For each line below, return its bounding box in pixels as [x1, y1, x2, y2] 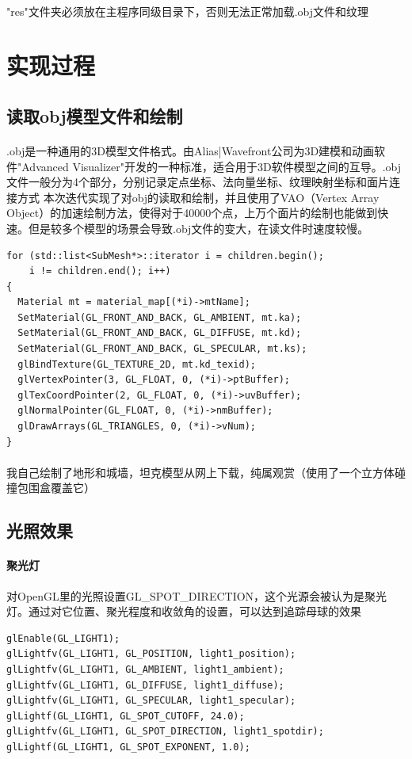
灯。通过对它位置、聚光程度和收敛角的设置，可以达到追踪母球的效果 [6, 603, 361, 620]
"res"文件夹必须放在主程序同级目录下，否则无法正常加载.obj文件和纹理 [6, 2, 369, 19]
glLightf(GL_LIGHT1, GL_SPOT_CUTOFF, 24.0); [6, 710, 245, 722]
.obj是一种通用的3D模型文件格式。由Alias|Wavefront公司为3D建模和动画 [6, 142, 375, 158]
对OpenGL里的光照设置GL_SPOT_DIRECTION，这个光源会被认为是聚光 [6, 587, 387, 604]
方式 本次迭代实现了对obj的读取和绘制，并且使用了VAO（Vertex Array [17, 189, 380, 205]
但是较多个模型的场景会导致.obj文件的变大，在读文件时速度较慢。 [28, 219, 369, 236]
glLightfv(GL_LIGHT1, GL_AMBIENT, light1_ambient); [6, 663, 284, 675]
